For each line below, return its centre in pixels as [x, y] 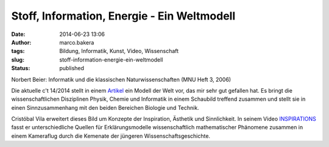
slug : [18, 59]
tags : [18, 51]
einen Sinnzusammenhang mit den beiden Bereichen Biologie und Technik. [105, 107]
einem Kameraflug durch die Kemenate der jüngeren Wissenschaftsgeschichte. [111, 136]
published [72, 68]
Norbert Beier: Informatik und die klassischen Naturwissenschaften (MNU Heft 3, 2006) [121, 79]
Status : [21, 68]
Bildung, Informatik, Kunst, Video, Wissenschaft [119, 51]
